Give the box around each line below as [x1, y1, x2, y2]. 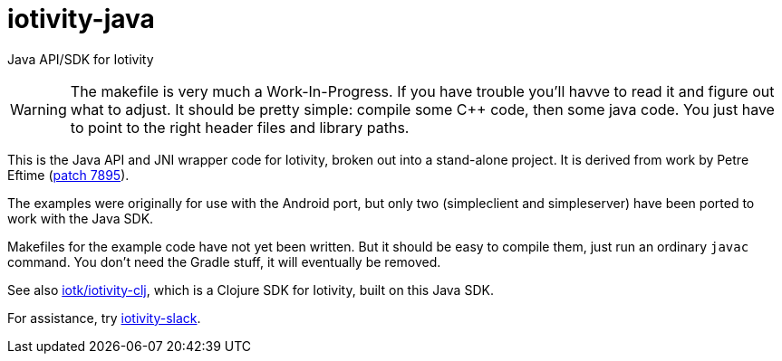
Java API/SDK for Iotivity [7, 51, 154, 67]
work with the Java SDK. [7, 210, 154, 226]
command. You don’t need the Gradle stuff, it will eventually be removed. [7, 253, 441, 270]
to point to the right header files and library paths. [70, 118, 410, 137]
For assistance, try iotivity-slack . [7, 309, 201, 326]
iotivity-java [7, 4, 155, 34]
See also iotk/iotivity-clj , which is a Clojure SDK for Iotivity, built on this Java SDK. [7, 281, 494, 298]
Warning [10, 100, 67, 119]
